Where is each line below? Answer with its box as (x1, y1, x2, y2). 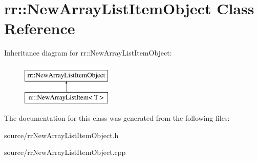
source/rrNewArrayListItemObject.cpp (4, 147, 126, 157)
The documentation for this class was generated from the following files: (4, 113, 230, 123)
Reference (4, 18, 75, 39)
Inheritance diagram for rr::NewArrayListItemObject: (4, 47, 172, 58)
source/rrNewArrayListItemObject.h (4, 129, 119, 140)
